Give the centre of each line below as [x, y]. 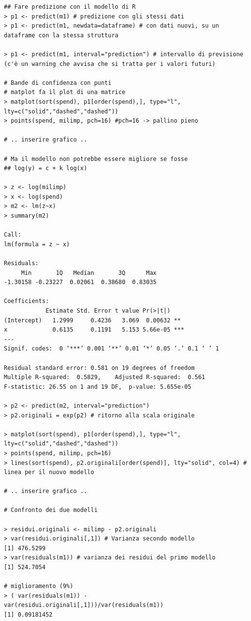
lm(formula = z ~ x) [37, 244]
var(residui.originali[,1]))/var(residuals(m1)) [84, 605]
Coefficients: [27, 301]
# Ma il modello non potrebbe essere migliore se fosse [96, 159]
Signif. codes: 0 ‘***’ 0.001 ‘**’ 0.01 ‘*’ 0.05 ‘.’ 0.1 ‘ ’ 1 [111, 349]
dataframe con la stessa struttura [61, 35]
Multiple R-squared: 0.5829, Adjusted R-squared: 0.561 [105, 377]
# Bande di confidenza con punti [58, 83]
